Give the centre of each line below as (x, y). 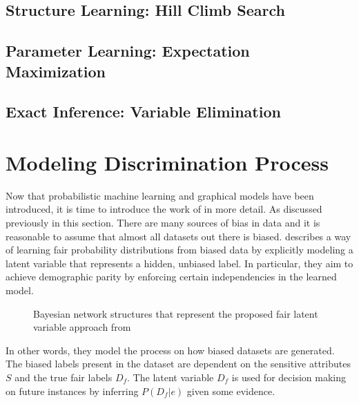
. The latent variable (171, 377)
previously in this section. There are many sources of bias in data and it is (163, 223)
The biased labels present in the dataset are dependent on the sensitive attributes (178, 364)
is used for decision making (289, 377)
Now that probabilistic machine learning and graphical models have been (160, 195)
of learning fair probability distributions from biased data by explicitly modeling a (179, 250)
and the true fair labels (64, 377)
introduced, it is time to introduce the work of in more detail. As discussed (164, 209)
